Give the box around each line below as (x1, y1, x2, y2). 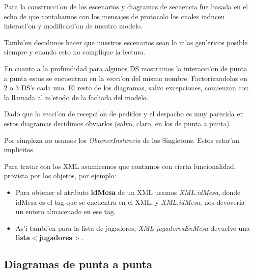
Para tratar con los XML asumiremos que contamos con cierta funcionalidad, (4, 161, 236, 171)
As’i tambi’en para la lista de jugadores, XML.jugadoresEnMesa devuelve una (15, 222, 250, 233)
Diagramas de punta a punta (4, 256, 152, 272)
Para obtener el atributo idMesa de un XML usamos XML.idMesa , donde (15, 187, 241, 197)
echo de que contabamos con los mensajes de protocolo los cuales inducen (4, 11, 225, 21)
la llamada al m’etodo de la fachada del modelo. (4, 92, 148, 102)
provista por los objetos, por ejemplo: (4, 170, 116, 181)
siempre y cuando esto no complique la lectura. (4, 47, 145, 57)
